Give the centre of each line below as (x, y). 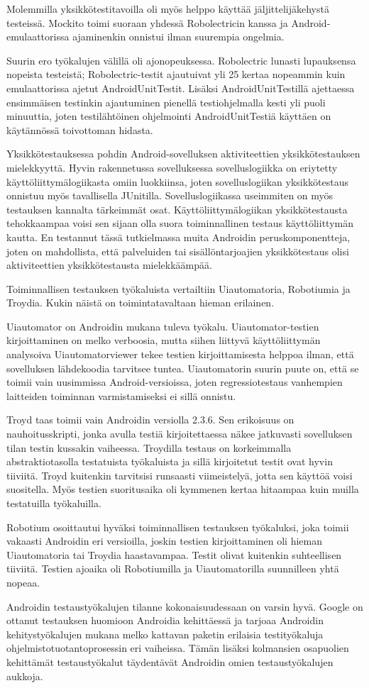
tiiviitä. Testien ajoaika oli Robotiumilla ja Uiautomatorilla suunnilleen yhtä (173, 568)
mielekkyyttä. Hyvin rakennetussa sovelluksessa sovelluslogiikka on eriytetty (172, 167)
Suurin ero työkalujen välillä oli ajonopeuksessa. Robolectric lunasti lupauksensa (181, 60)
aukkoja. (25, 676)
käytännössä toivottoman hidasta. (80, 129)
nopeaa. (23, 582)
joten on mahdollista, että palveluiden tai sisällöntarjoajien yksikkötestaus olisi (178, 251)
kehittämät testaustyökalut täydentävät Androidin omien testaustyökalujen (170, 661)
